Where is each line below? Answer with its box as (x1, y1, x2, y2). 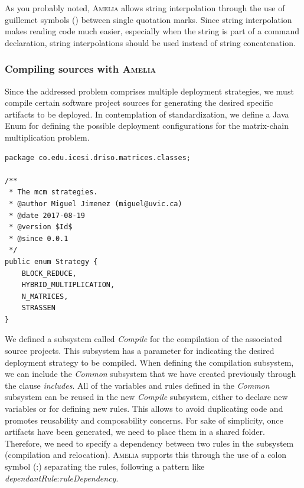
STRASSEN (21, 304, 55, 313)
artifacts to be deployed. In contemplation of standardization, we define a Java (5, 108, 289, 120)
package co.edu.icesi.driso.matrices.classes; (5, 153, 191, 162)
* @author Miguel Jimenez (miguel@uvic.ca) (9, 199, 182, 208)
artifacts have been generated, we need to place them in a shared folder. (5, 425, 265, 438)
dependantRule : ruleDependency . (5, 471, 119, 484)
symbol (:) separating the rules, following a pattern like (5, 460, 205, 472)
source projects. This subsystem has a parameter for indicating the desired (5, 344, 274, 357)
